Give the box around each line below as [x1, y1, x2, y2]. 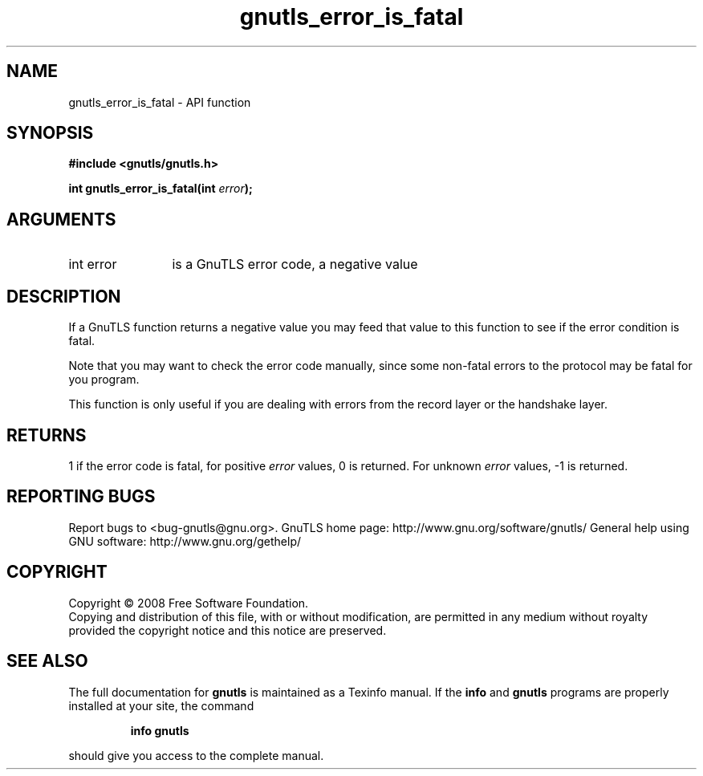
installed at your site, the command [68, 698, 254, 713]
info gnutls [130, 723, 189, 737]
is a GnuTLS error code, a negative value [172, 256, 418, 273]
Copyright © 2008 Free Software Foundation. [68, 595, 309, 610]
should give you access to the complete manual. [68, 748, 324, 762]
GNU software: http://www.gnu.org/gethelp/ [68, 534, 302, 548]
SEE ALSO [6, 651, 88, 672]
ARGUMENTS [6, 209, 116, 230]
